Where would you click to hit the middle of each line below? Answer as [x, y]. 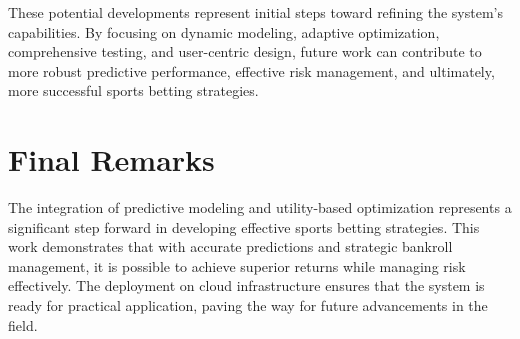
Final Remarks [111, 159]
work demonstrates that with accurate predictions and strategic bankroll [230, 246]
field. [23, 324]
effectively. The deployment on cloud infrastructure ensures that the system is [246, 285]
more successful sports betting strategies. [133, 90]
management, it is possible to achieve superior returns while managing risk [237, 265]
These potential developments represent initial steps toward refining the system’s [256, 12]
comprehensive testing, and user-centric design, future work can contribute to [245, 51]
